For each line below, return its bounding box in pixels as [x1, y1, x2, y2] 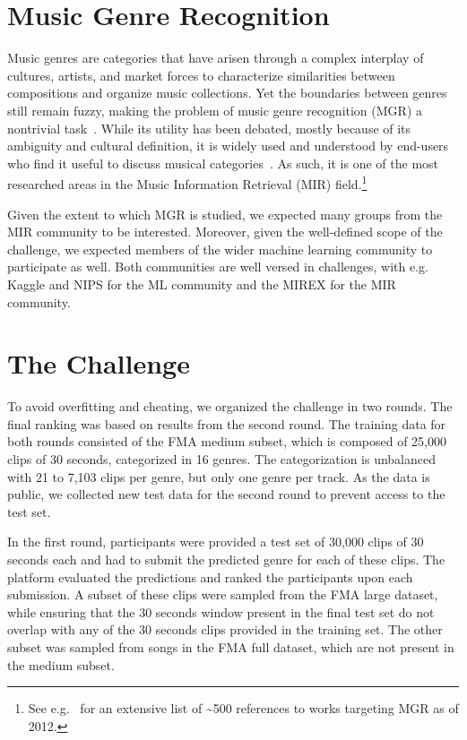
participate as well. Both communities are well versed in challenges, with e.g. [7, 257, 428, 276]
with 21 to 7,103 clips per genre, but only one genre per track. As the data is [7, 467, 430, 486]
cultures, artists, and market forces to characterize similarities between [7, 65, 395, 84]
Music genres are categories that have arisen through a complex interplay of [7, 48, 424, 67]
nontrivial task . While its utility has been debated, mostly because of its [7, 118, 411, 137]
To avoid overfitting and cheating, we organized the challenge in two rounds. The [7, 397, 453, 416]
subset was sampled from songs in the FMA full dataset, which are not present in [7, 637, 454, 656]
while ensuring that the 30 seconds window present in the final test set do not [7, 602, 435, 621]
